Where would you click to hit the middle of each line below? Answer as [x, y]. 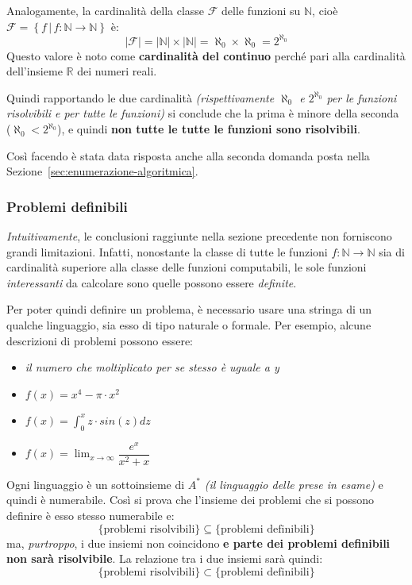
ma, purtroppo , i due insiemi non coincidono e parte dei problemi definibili [198, 543]
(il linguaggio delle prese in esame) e [294, 484]
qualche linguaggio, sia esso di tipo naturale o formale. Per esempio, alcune [189, 325]
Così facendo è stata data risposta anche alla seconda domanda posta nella [188, 155]
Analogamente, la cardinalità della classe [106, 10]
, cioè [325, 10]
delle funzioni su [261, 10]
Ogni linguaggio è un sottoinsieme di [96, 484]
